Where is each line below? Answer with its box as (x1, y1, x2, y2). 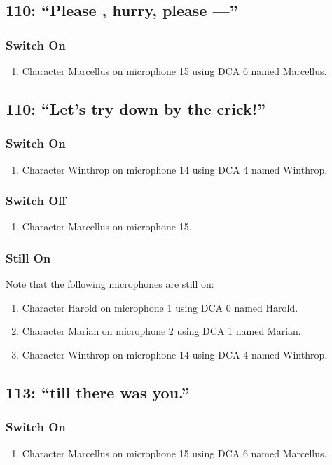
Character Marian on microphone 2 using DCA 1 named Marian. (22, 324, 301, 338)
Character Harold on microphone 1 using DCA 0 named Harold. (22, 300, 298, 314)
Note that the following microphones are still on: (6, 277, 214, 291)
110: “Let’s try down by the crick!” (6, 97, 266, 119)
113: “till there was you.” (6, 381, 190, 403)
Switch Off (6, 192, 67, 209)
